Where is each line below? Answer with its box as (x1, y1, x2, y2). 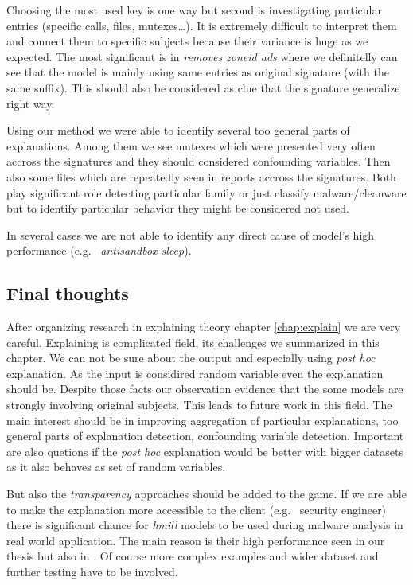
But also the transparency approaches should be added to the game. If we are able (6, 486, 407, 502)
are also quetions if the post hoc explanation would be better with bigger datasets (6, 443, 404, 459)
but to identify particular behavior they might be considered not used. (6, 200, 349, 216)
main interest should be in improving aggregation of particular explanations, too (6, 411, 399, 428)
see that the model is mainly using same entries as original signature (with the (6, 64, 389, 80)
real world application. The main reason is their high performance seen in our (6, 532, 385, 548)
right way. (6, 95, 55, 111)
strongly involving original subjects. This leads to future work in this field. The (6, 396, 392, 413)
